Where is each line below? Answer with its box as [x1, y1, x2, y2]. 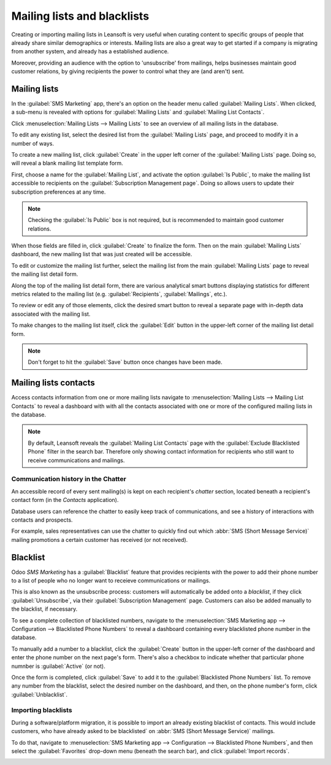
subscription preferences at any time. [11, 188, 106, 195]
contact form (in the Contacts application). [11, 496, 119, 504]
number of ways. [11, 139, 55, 147]
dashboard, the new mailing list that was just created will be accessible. [11, 251, 192, 258]
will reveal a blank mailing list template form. [11, 160, 124, 167]
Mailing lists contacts [11, 378, 95, 388]
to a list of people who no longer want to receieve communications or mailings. [11, 577, 211, 584]
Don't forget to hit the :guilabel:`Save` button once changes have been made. [28, 358, 223, 366]
